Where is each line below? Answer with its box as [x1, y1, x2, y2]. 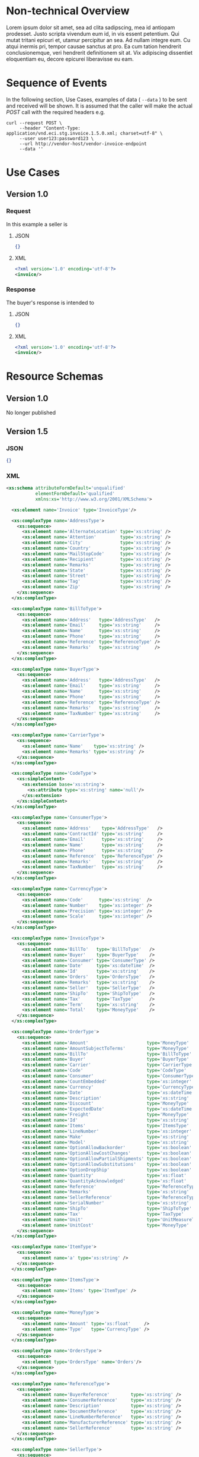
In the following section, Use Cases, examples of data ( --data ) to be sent [6, 96, 188, 103]
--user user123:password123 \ [19, 135, 94, 141]
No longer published [6, 409, 56, 417]
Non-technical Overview [6, 4, 130, 18]
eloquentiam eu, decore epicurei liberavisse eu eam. [6, 55, 134, 62]
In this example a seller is [6, 220, 68, 228]
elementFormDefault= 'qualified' [35, 491, 115, 497]
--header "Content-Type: [19, 125, 81, 131]
